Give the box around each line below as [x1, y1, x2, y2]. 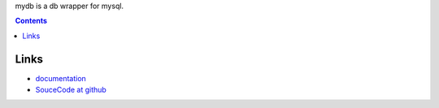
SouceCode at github [35, 85, 107, 95]
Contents [15, 16, 48, 26]
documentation [35, 73, 87, 83]
